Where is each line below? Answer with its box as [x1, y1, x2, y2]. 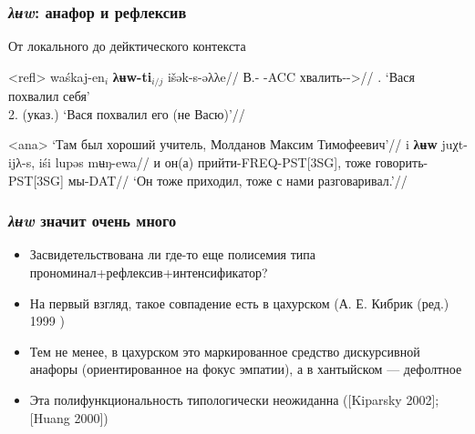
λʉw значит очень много [8, 209, 177, 232]
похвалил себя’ [8, 86, 90, 106]
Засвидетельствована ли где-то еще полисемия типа [29, 245, 316, 264]
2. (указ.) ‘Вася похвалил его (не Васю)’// [8, 104, 245, 123]
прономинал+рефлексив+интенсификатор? [29, 263, 268, 282]
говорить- [375, 153, 429, 172]
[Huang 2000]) [29, 408, 108, 427]
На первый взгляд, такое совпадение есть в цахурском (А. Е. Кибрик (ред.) [29, 293, 449, 312]
